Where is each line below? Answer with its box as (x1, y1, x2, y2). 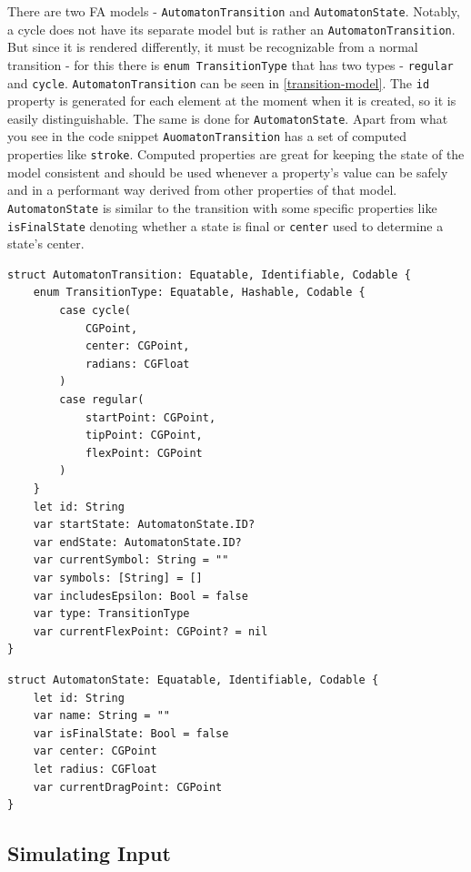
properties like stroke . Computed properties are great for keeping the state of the (7, 145, 465, 164)
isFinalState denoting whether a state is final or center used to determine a (7, 216, 444, 235)
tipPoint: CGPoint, (85, 429, 203, 442)
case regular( (59, 393, 145, 407)
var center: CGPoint (33, 745, 157, 758)
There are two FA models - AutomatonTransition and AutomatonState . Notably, (7, 2, 460, 20)
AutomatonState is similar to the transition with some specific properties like (7, 198, 437, 217)
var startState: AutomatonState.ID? (33, 518, 256, 532)
